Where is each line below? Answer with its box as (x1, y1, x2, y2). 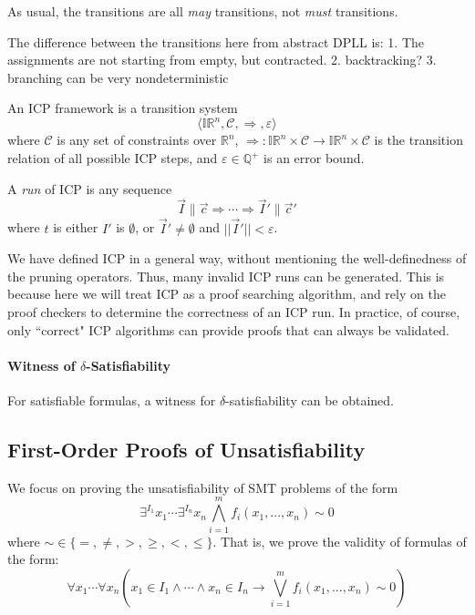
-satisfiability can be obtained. (225, 391, 394, 410)
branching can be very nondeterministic (7, 67, 229, 87)
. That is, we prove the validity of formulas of (212, 531, 467, 550)
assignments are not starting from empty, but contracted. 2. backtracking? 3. (7, 50, 437, 69)
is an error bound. (263, 149, 365, 168)
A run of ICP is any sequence (7, 179, 172, 198)
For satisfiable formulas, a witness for (7, 391, 216, 410)
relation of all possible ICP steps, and (7, 149, 218, 168)
